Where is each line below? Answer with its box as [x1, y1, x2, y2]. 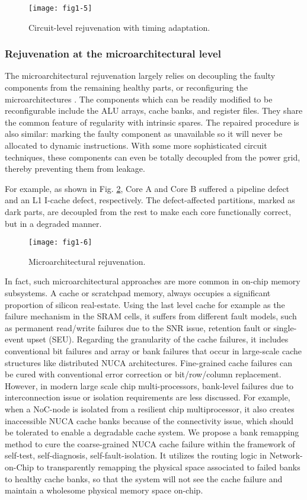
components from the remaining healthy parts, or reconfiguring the [5, 81, 248, 94]
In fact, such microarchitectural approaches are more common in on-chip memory [5, 275, 300, 287]
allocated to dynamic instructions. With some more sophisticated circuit [5, 139, 267, 152]
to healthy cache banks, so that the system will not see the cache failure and [5, 472, 283, 485]
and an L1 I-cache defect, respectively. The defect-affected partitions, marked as [5, 194, 295, 206]
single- [273, 321, 297, 334]
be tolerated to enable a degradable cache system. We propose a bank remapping [5, 426, 299, 438]
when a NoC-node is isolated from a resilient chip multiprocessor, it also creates [5, 402, 295, 415]
